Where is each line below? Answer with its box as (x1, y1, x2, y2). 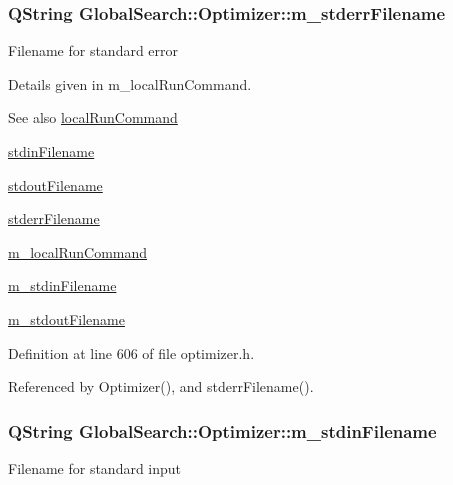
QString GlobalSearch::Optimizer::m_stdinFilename (8, 418, 437, 443)
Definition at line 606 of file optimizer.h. (8, 342, 255, 363)
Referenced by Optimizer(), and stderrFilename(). (8, 376, 314, 397)
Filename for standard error (8, 40, 179, 61)
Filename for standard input (8, 457, 182, 478)
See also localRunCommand (8, 107, 178, 128)
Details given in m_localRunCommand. (8, 73, 252, 94)
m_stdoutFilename (8, 308, 125, 329)
